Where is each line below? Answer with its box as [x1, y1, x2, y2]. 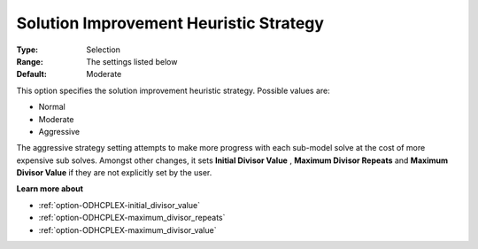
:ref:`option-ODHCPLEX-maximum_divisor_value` [38, 224, 217, 235]
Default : [16, 69, 48, 80]
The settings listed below [86, 56, 178, 66]
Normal [38, 102, 66, 113]
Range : [16, 56, 43, 66]
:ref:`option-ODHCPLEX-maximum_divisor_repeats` [38, 213, 226, 223]
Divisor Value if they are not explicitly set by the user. [16, 167, 212, 178]
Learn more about [16, 183, 84, 194]
